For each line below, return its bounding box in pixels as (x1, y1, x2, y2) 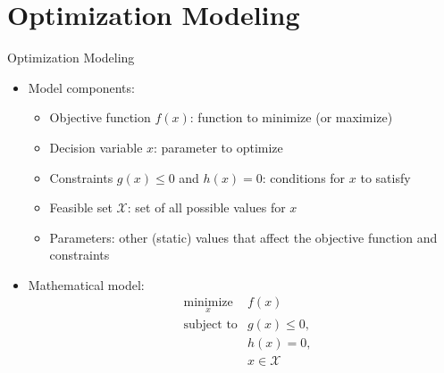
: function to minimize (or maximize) (189, 108, 393, 127)
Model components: (28, 78, 135, 96)
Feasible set (49, 198, 113, 217)
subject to (183, 318, 238, 331)
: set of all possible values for (127, 198, 286, 217)
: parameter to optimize (154, 137, 283, 156)
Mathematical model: (28, 275, 145, 294)
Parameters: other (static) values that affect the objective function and (49, 228, 438, 246)
